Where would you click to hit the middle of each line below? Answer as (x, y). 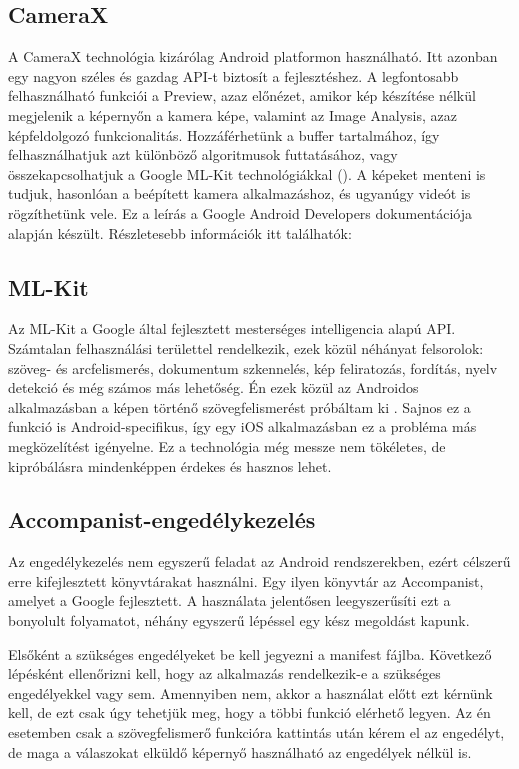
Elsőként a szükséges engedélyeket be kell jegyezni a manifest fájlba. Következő (250, 653)
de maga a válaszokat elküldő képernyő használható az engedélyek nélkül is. (240, 751)
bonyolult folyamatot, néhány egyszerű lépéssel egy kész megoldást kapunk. (239, 620)
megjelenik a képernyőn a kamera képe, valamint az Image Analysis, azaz (232, 114)
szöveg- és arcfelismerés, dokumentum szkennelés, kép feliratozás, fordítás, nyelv (253, 367)
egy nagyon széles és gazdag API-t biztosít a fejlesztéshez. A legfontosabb (233, 75)
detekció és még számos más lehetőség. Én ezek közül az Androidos (213, 387)
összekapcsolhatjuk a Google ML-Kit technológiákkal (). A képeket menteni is (247, 173)
